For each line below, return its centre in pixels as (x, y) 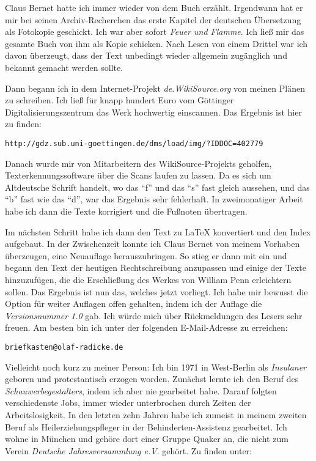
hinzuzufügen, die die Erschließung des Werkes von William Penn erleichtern (148, 279)
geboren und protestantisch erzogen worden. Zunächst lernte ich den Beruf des (152, 379)
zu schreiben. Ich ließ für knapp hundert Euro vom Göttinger (119, 100)
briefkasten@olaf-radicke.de (64, 347)
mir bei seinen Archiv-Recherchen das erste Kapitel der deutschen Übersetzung (153, 19)
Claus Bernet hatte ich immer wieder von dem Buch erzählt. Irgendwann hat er (154, 7)
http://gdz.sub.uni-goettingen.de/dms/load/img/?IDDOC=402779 (134, 143)
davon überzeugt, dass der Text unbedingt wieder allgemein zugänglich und (146, 55)
